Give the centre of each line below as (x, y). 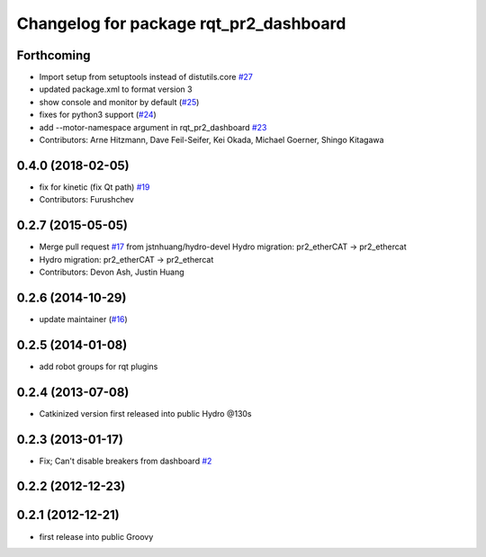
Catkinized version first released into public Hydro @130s (145, 413)
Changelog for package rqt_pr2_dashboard (181, 23)
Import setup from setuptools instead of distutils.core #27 (146, 77)
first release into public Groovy (96, 536)
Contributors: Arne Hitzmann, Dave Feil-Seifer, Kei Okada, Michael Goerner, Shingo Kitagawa (211, 140)
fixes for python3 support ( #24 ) (98, 115)
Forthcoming (54, 55)
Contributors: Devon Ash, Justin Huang (112, 272)
